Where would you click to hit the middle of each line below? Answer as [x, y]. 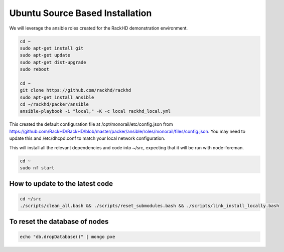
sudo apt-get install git [52, 48]
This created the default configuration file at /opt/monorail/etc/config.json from [91, 124]
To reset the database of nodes [59, 222]
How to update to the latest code [61, 184]
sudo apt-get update [45, 55]
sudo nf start [37, 168]
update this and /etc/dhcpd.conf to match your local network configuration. [87, 138]
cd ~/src [31, 199]
